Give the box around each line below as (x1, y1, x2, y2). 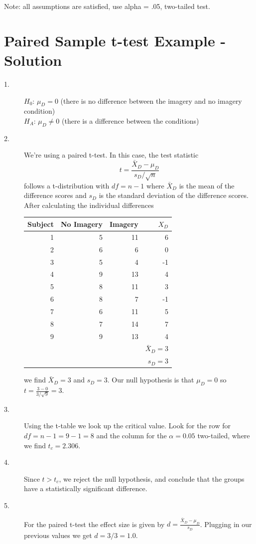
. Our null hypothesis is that (107, 374, 194, 385)
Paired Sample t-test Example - (4, 30, 226, 50)
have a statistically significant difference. (24, 483, 147, 494)
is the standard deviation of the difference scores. (99, 190, 249, 200)
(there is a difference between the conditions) (62, 115, 199, 126)
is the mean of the (179, 180, 235, 190)
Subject (27, 218, 54, 229)
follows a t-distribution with (24, 180, 110, 190)
